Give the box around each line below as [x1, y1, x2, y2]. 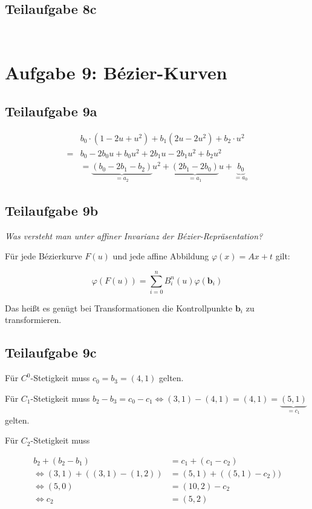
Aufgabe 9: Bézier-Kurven [5, 60, 227, 85]
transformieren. [5, 313, 62, 326]
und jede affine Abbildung [112, 250, 209, 262]
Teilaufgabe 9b [5, 201, 99, 219]
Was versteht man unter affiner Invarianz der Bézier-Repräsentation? [5, 229, 263, 242]
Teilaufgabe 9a [5, 101, 97, 120]
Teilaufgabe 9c [5, 343, 97, 362]
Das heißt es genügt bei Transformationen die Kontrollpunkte [5, 301, 233, 314]
